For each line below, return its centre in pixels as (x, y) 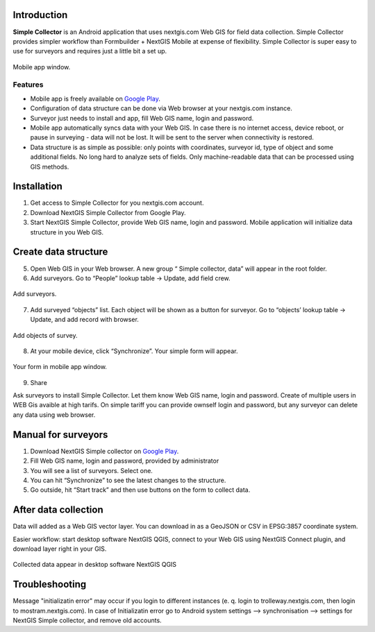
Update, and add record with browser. (84, 320)
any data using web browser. (54, 415)
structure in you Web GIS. (67, 232)
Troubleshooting (50, 584)
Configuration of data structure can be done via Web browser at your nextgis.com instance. (161, 108)
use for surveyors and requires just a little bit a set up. (90, 51)
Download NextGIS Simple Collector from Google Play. (108, 212)
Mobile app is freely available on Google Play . (95, 99)
